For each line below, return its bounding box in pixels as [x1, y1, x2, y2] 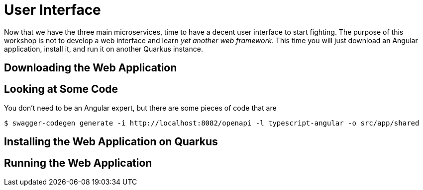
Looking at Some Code [4, 82, 118, 95]
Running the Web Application [4, 156, 152, 169]
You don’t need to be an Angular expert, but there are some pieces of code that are [4, 104, 277, 113]
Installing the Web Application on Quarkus [4, 135, 218, 148]
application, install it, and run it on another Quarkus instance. [4, 44, 203, 53]
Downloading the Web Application [4, 62, 177, 74]
